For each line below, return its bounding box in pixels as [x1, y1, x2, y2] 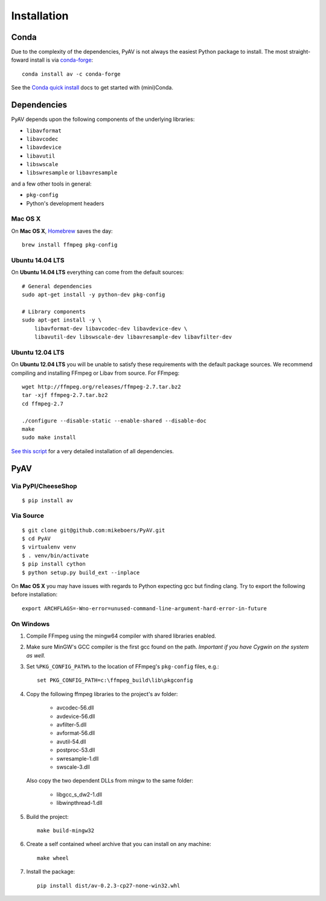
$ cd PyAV [22, 535, 51, 542]
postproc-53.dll [56, 746, 95, 754]
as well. [26, 651, 45, 659]
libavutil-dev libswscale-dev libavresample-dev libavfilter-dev [34, 334, 232, 341]
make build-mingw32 [37, 827, 95, 834]
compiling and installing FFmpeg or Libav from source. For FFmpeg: [11, 369, 180, 376]
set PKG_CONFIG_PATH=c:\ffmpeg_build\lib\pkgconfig [37, 677, 193, 684]
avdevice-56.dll [56, 712, 95, 720]
